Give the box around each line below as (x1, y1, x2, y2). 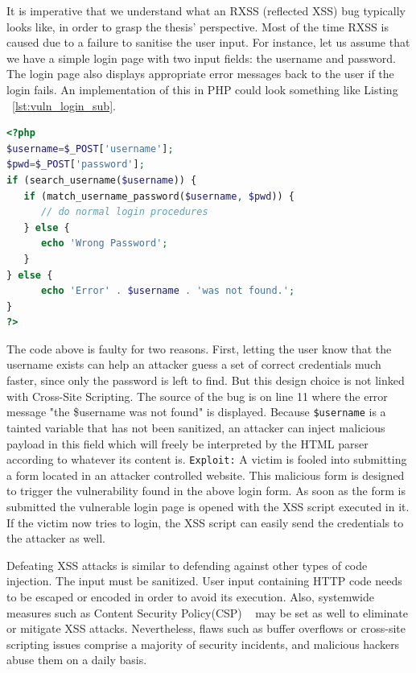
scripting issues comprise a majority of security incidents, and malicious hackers (6, 635, 400, 652)
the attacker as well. (6, 530, 105, 547)
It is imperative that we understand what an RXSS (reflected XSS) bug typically (6, 2, 406, 19)
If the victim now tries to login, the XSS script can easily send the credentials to (6, 514, 404, 531)
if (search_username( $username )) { (6, 174, 197, 186)
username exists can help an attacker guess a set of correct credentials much (6, 356, 381, 373)
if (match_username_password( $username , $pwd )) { (23, 190, 295, 202)
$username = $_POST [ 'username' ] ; (6, 142, 174, 155)
